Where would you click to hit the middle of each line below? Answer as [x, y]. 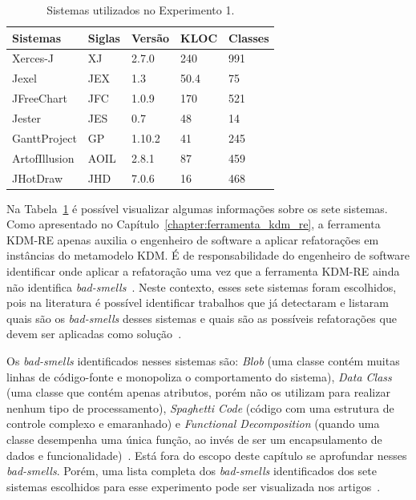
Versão [150, 37]
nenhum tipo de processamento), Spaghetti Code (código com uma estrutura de [200, 407]
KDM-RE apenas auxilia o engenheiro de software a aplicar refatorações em [193, 239]
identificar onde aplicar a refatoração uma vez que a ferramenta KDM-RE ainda [203, 270]
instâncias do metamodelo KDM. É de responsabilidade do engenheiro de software [208, 255]
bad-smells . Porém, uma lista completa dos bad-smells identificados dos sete [192, 471]
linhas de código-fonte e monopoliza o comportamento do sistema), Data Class [199, 376]
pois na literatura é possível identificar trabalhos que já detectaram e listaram [198, 302]
